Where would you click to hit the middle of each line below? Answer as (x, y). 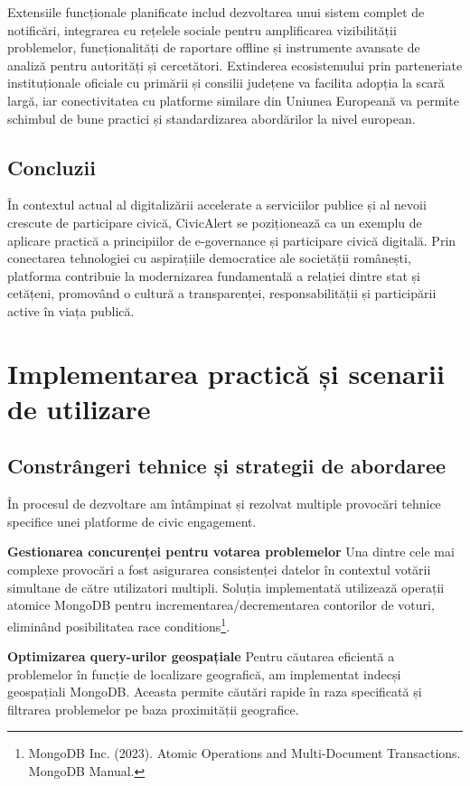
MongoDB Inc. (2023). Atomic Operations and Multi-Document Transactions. (244, 753)
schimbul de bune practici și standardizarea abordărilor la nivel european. (211, 118)
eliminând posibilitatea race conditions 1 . (119, 624)
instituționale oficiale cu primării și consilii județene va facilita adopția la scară (226, 83)
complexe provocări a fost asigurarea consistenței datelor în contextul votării (219, 570)
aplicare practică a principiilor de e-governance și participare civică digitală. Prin (232, 240)
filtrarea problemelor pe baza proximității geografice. (153, 709)
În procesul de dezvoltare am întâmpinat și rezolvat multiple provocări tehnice (224, 504)
